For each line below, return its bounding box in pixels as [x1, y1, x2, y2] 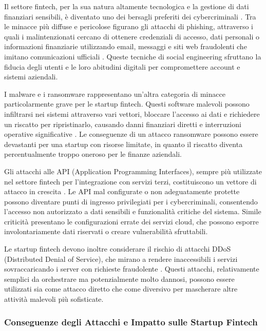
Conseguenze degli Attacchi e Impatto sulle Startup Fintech [4, 315, 258, 328]
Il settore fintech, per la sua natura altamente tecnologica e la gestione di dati [4, 1, 249, 11]
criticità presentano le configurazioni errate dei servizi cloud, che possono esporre [4, 216, 259, 226]
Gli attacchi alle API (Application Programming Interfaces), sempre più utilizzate [4, 165, 262, 176]
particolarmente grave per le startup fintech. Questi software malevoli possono [4, 98, 250, 109]
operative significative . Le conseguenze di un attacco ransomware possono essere [4, 129, 258, 139]
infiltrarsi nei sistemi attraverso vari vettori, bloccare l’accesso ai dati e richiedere [4, 108, 260, 119]
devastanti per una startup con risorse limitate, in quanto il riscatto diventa [4, 138, 243, 149]
